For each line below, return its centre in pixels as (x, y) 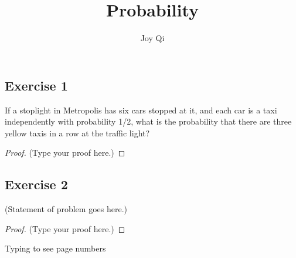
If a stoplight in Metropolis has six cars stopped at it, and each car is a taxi (141, 110)
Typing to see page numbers (55, 248)
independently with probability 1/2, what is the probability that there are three (148, 121)
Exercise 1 (36, 85)
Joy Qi (152, 38)
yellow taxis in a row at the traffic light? (77, 133)
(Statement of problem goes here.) (66, 209)
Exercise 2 (36, 184)
